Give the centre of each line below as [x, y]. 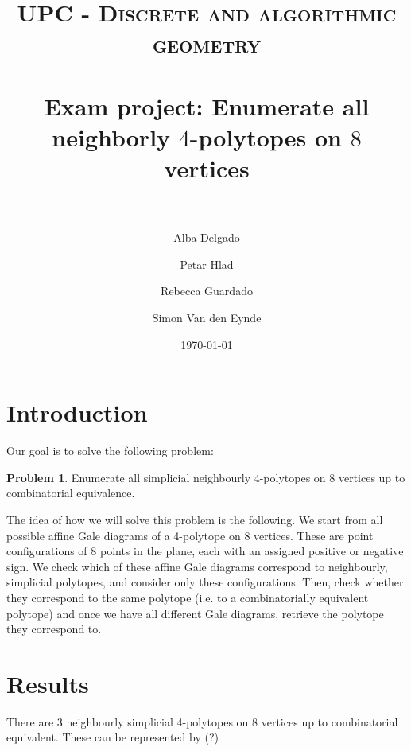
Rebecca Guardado [207, 291]
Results [48, 683]
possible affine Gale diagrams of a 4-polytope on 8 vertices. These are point [190, 535]
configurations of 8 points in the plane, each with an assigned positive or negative [205, 551]
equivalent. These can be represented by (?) [112, 737]
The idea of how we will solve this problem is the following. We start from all [195, 519]
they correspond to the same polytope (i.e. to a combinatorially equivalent [188, 597]
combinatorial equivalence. [71, 493]
